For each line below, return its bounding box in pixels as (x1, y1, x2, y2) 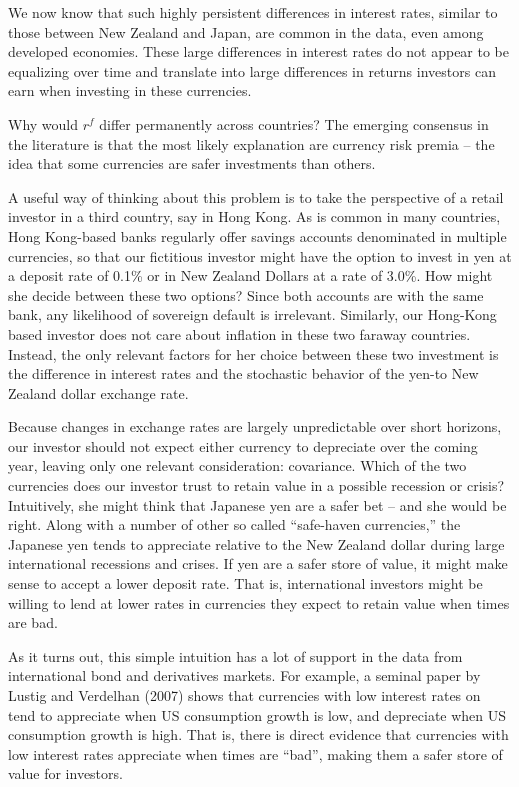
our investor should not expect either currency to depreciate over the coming (8, 435, 478, 456)
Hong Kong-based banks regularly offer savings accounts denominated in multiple (8, 225, 507, 246)
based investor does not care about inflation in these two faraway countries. (8, 323, 471, 344)
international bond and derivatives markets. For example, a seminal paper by (8, 665, 481, 686)
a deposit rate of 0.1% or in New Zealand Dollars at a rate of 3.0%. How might (8, 265, 493, 286)
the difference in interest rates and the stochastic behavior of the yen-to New (8, 363, 479, 384)
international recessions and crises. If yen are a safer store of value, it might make (8, 553, 508, 574)
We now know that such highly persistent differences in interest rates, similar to (8, 2, 498, 22)
